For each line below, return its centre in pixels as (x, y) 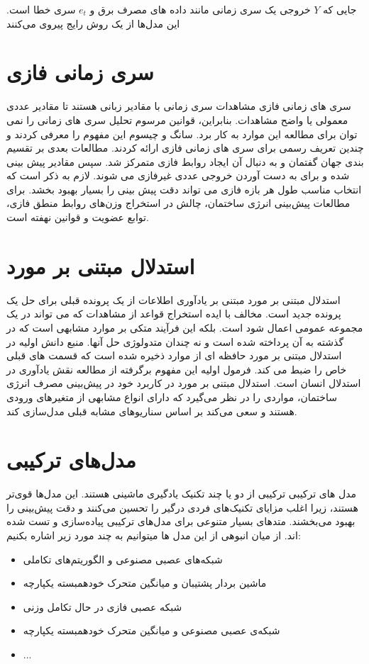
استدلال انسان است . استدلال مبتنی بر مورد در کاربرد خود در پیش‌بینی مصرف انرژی (184, 383)
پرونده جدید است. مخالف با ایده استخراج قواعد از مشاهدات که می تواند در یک (174, 314)
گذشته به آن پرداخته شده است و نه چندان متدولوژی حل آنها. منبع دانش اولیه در (175, 341)
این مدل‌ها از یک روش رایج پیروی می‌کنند (93, 23)
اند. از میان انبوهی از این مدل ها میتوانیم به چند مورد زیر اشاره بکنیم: (154, 535)
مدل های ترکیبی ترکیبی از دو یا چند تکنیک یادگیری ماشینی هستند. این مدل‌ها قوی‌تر (182, 494)
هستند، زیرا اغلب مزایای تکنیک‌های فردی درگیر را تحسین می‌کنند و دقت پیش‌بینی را (182, 507)
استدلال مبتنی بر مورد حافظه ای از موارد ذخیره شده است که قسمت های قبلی (174, 355)
